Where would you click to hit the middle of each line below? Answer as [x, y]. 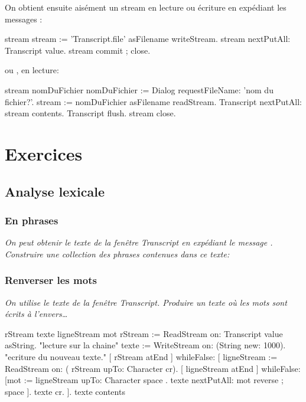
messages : [24, 19]
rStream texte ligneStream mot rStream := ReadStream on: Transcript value [144, 333]
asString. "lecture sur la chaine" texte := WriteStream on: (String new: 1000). [145, 345]
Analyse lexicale [55, 191]
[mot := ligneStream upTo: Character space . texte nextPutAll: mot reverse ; [144, 380]
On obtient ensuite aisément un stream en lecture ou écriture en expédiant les [146, 7]
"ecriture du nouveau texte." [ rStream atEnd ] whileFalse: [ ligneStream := [141, 356]
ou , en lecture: [32, 70]
